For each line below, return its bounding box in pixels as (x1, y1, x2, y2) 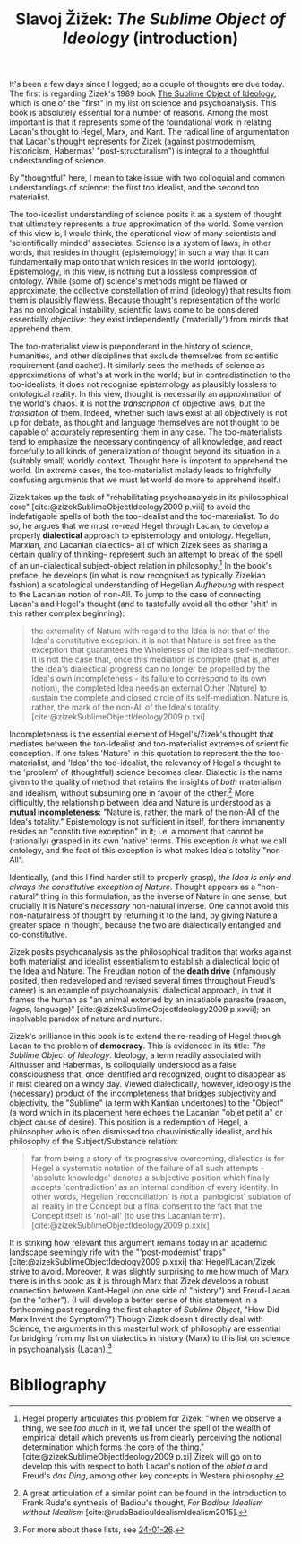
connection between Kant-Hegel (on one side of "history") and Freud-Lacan (9, 1284, 291, 1295)
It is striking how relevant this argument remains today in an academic (9, 1237, 268, 1248)
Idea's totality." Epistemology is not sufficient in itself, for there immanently (9, 816, 285, 826)
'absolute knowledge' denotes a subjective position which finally (30, 1172, 271, 1183)
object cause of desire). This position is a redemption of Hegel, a (9, 1116, 249, 1127)
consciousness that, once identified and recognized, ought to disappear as (9, 1069, 286, 1080)
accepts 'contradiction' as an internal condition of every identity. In (30, 1181, 279, 1192)
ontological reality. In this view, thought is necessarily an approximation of (9, 389, 282, 400)
